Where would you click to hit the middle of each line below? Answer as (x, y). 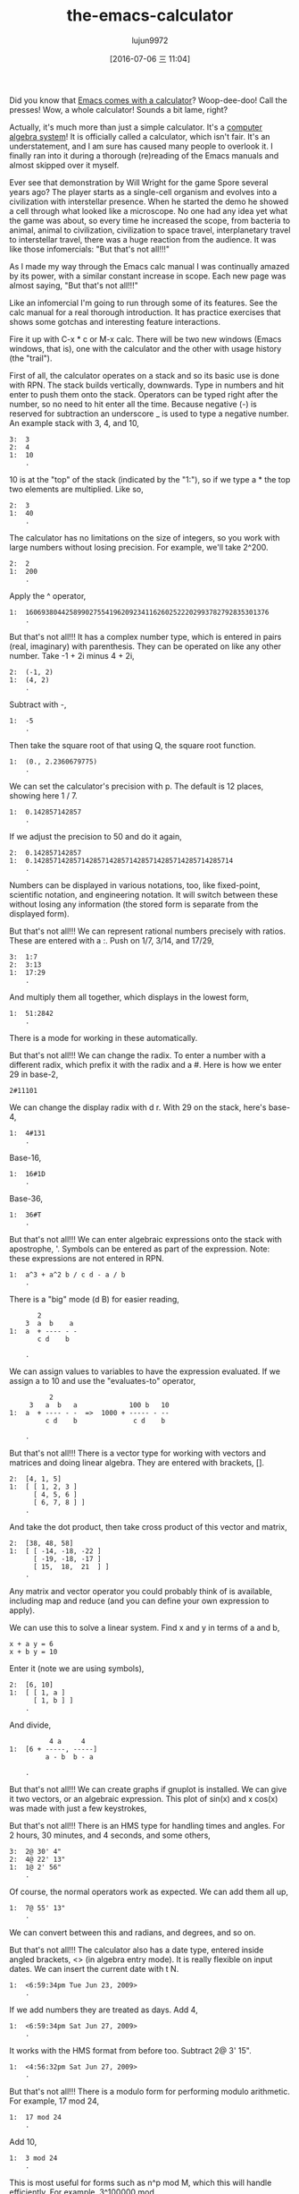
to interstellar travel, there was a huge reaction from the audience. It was (143, 239)
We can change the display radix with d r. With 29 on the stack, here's (138, 1107)
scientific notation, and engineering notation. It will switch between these (144, 894)
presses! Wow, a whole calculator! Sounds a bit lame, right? (119, 109)
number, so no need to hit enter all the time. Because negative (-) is (133, 404)
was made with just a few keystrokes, (78, 1808)
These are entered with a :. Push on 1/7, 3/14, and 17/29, (112, 940)
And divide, (30, 1725)
